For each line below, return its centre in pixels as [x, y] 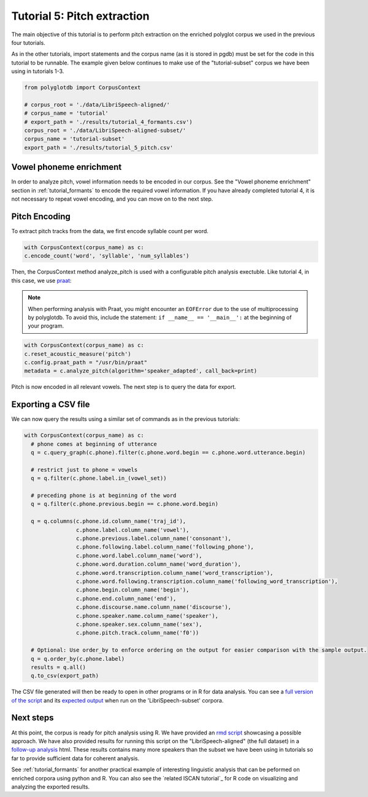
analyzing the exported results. [51, 787]
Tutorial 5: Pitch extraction [80, 16]
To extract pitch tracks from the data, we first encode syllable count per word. [110, 231]
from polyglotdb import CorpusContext [82, 88]
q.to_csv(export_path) [65, 676]
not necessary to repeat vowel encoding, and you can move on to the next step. [112, 199]
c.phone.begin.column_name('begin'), [132, 590]
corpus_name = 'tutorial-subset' [75, 139]
